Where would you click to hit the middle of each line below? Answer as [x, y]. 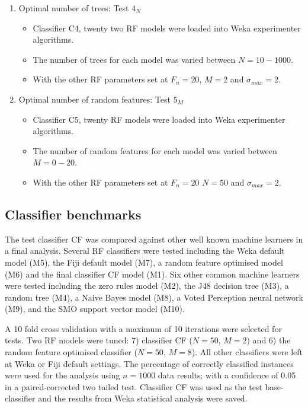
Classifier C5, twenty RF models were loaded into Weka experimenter [159, 119]
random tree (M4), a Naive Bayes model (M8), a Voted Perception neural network [154, 297]
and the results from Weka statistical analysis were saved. [143, 398]
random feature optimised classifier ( [71, 352]
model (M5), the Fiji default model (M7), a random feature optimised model [144, 262]
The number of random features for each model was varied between [155, 150]
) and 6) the [269, 340]
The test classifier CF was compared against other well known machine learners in [154, 239]
